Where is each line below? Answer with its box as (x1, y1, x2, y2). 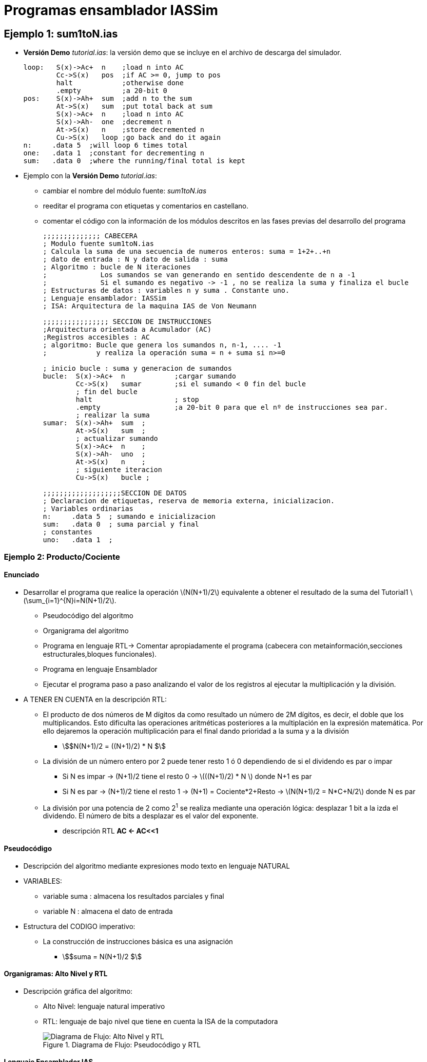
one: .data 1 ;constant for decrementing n (23, 149, 204, 157)
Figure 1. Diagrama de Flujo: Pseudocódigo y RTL (43, 1040, 201, 1049)
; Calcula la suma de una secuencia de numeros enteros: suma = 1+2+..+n (43, 247, 331, 256)
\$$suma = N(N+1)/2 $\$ (62, 952, 142, 961)
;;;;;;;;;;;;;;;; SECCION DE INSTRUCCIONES (43, 318, 212, 326)
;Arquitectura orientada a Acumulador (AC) (43, 325, 212, 334)
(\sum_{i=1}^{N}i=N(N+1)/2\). (23, 596, 116, 605)
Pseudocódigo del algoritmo (43, 611, 134, 620)
